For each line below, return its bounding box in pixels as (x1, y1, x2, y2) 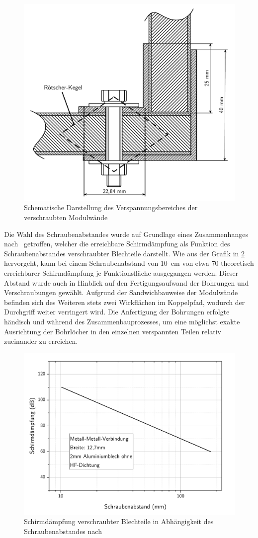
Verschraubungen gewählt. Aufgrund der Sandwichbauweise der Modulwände (4, 287, 238, 298)
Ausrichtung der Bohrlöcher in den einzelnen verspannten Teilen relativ (4, 326, 221, 336)
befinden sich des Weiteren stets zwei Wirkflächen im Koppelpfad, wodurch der (4, 297, 245, 307)
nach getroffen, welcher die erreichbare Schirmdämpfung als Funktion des (4, 238, 230, 249)
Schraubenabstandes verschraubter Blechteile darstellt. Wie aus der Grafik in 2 (4, 248, 245, 258)
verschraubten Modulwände (24, 212, 108, 223)
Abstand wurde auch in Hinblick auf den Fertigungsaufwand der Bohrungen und (4, 277, 249, 288)
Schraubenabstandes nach (24, 526, 102, 536)
